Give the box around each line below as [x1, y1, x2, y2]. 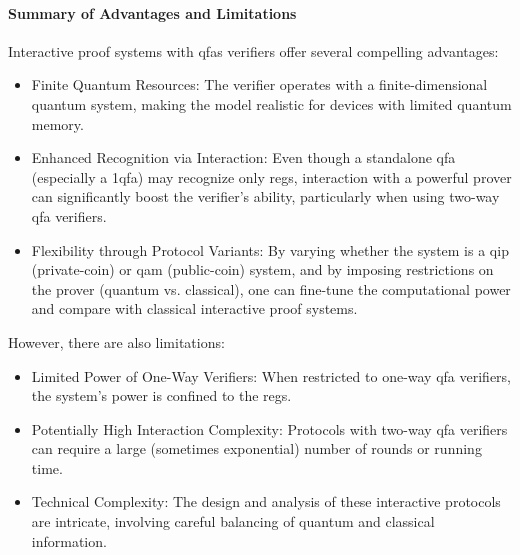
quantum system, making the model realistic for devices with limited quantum [31, 93, 512, 114]
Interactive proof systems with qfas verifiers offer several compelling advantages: [8, 40, 499, 61]
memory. [31, 113, 84, 134]
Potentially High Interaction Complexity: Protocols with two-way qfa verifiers [31, 418, 508, 439]
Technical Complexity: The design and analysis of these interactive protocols [31, 491, 501, 512]
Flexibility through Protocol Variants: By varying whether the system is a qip [31, 239, 509, 260]
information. [31, 530, 107, 551]
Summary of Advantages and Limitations [8, 2, 297, 23]
